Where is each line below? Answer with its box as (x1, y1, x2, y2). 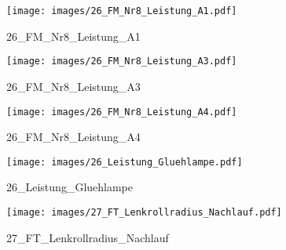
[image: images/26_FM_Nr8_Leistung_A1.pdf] (6, 5, 237, 16)
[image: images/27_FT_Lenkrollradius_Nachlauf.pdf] (6, 207, 282, 218)
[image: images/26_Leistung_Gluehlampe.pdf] (6, 156, 243, 168)
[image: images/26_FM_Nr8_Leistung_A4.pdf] (6, 106, 237, 118)
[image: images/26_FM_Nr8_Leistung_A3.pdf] (6, 56, 237, 67)
